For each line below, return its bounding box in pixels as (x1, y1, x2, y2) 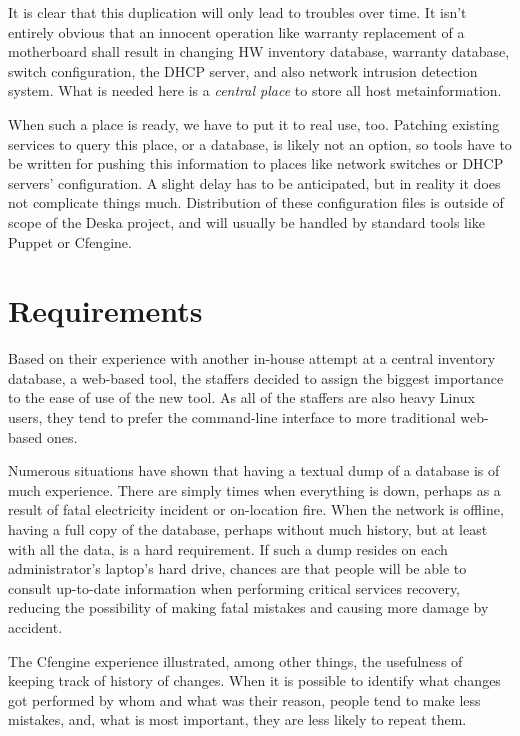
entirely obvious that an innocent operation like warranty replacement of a (8, 21, 465, 42)
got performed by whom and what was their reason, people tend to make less (8, 689, 481, 710)
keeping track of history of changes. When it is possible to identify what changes (8, 670, 501, 691)
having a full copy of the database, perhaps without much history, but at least (8, 519, 488, 539)
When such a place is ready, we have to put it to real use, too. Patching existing (8, 113, 500, 134)
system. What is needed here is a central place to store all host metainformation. (8, 80, 502, 101)
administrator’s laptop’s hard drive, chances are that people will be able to (8, 558, 467, 579)
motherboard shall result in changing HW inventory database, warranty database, (8, 41, 510, 62)
